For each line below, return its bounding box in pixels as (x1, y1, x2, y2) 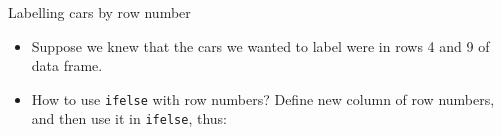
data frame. (31, 55, 103, 76)
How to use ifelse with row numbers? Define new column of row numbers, (31, 88, 495, 109)
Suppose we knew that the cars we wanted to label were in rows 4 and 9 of (31, 35, 490, 56)
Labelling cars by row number (8, 2, 191, 22)
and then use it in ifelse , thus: (31, 108, 227, 129)
